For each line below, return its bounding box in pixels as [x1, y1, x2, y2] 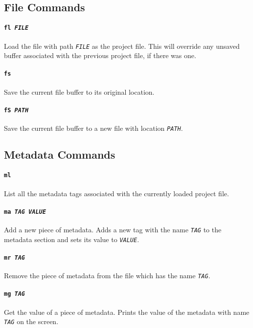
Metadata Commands [4, 147, 115, 162]
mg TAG [4, 290, 25, 298]
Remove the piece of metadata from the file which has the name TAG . [4, 270, 210, 281]
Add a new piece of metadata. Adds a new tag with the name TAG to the [4, 224, 222, 234]
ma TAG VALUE [4, 208, 46, 215]
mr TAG [4, 254, 25, 261]
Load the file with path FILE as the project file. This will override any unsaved [4, 41, 240, 51]
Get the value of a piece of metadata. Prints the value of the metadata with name [4, 307, 250, 317]
